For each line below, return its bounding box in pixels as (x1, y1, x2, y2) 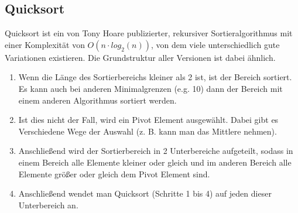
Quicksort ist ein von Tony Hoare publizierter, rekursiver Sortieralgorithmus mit (5, 27, 293, 39)
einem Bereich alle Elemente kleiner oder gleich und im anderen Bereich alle (18, 156, 292, 168)
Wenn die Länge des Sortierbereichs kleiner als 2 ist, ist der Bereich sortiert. (18, 71, 292, 83)
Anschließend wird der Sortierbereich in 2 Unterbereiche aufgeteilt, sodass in (18, 145, 293, 157)
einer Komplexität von (5, 38, 85, 50)
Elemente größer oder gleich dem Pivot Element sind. (18, 167, 210, 180)
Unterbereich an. (18, 198, 78, 211)
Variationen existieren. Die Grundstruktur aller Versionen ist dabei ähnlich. (5, 51, 276, 63)
